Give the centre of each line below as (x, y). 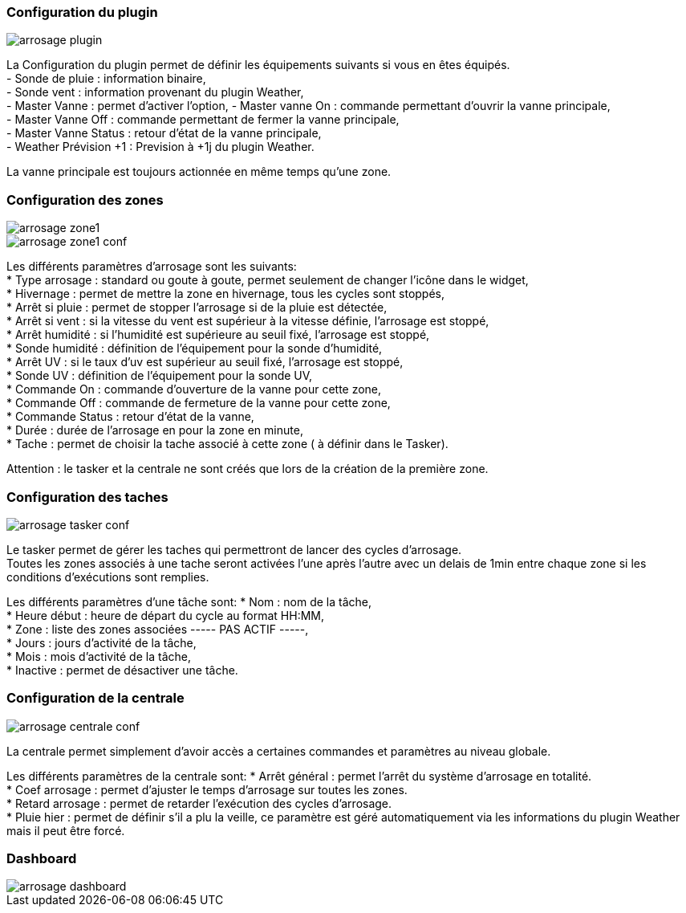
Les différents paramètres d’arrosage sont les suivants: (152, 267)
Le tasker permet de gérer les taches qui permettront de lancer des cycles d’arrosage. (234, 549)
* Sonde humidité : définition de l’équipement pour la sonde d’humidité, (195, 348)
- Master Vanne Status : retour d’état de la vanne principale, (164, 133)
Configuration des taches (87, 497)
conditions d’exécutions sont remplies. (108, 577)
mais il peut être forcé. (66, 830)
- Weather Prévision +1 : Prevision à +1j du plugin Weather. (160, 147)
